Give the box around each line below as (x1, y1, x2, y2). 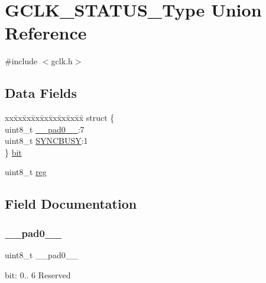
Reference (5, 21, 87, 45)
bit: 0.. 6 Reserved (5, 268, 71, 281)
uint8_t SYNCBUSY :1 (5, 134, 88, 147)
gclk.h (51, 55, 73, 67)
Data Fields (5, 84, 77, 102)
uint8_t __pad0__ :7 (5, 123, 85, 135)
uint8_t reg (5, 166, 47, 178)
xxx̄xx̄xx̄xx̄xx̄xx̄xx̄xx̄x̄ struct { (5, 111, 115, 124)
